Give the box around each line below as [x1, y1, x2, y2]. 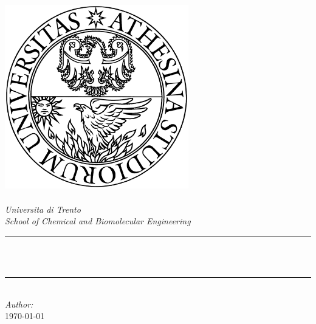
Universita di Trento [5, 202, 81, 215]
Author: [5, 297, 33, 310]
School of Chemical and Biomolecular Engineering [5, 215, 191, 227]
